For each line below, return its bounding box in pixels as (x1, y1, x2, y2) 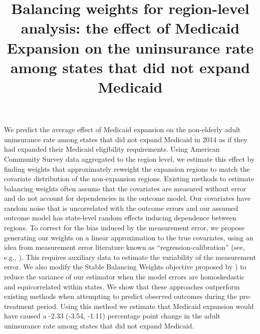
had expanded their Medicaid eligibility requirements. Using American (4, 144, 220, 154)
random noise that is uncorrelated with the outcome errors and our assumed (4, 202, 238, 213)
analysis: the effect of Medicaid (21, 18, 240, 38)
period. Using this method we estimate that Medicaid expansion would (36, 300, 254, 311)
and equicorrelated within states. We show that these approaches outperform (4, 281, 240, 291)
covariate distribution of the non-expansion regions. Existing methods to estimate (4, 173, 254, 184)
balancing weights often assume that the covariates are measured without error (4, 183, 246, 193)
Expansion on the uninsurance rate (7, 37, 254, 58)
